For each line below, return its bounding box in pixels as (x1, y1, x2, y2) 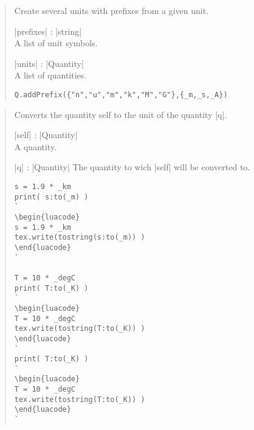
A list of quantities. (14, 69, 87, 81)
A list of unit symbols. (14, 36, 98, 49)
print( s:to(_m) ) (14, 192, 89, 201)
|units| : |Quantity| (14, 57, 84, 69)
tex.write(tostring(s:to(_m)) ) (14, 233, 145, 242)
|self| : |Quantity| (14, 128, 78, 141)
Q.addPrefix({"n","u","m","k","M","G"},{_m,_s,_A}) (14, 90, 228, 99)
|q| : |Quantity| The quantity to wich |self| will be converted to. (14, 161, 250, 173)
